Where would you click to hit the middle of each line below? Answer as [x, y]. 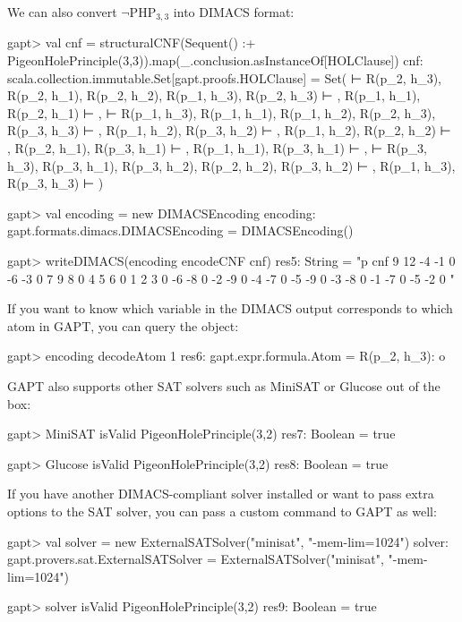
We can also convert [62, 12]
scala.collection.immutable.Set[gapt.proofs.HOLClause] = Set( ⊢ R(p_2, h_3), [225, 77]
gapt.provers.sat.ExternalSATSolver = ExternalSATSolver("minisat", [196, 559]
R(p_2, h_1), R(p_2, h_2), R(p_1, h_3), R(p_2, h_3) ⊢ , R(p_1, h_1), [214, 95]
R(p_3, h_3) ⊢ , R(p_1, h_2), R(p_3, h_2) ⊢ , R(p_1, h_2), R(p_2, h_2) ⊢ [229, 130]
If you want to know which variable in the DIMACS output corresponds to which [230, 308]
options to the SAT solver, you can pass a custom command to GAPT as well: [222, 511]
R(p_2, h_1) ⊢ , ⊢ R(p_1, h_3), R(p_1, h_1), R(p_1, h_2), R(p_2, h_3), [222, 112]
